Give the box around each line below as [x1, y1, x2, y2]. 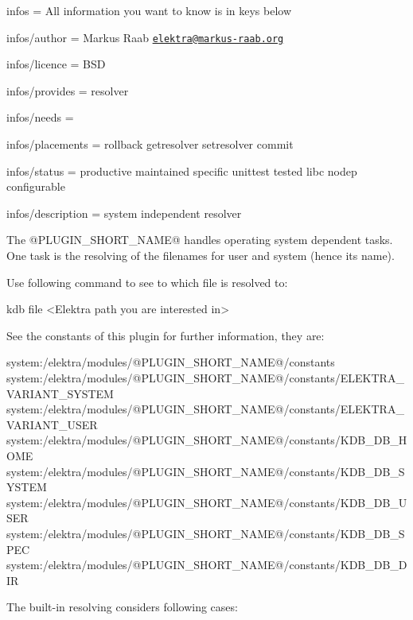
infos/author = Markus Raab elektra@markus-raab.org [6, 29, 284, 45]
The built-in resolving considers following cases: [6, 599, 238, 615]
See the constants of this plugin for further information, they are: [6, 327, 325, 343]
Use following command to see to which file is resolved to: [6, 273, 288, 290]
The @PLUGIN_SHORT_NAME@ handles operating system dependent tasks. [6, 231, 393, 248]
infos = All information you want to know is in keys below [6, 2, 292, 18]
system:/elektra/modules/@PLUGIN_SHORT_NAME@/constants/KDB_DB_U [6, 494, 407, 510]
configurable [6, 178, 65, 195]
